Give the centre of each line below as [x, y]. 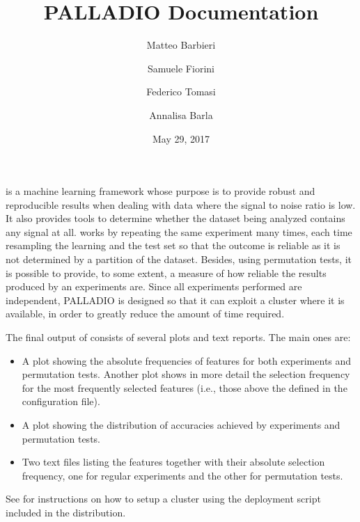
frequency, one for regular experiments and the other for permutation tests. [182, 475]
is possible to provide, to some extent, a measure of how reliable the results [166, 272]
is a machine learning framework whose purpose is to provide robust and [161, 191]
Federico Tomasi [181, 92]
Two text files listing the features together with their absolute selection [173, 462]
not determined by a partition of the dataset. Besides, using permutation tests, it [179, 259]
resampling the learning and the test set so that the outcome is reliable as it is [173, 245]
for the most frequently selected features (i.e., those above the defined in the [185, 387]
